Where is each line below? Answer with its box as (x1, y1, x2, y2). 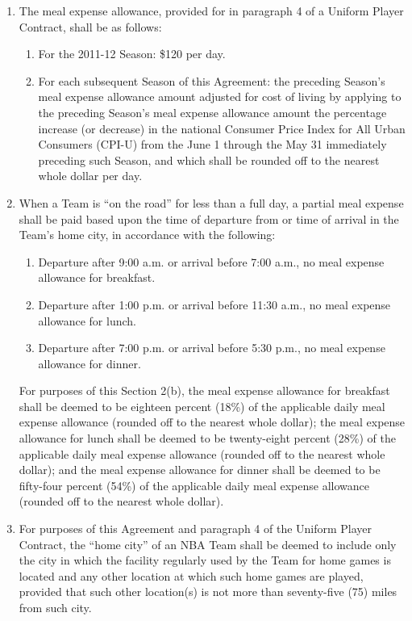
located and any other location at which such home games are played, (19, 567, 364, 584)
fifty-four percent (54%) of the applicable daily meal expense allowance (19, 476, 369, 493)
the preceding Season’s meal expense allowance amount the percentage (38, 103, 387, 120)
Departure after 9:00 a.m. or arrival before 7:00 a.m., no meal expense (38, 253, 385, 270)
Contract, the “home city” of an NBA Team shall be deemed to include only (19, 535, 397, 552)
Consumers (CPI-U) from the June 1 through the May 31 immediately (38, 136, 387, 153)
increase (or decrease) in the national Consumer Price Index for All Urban (38, 120, 406, 136)
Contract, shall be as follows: (19, 18, 162, 35)
